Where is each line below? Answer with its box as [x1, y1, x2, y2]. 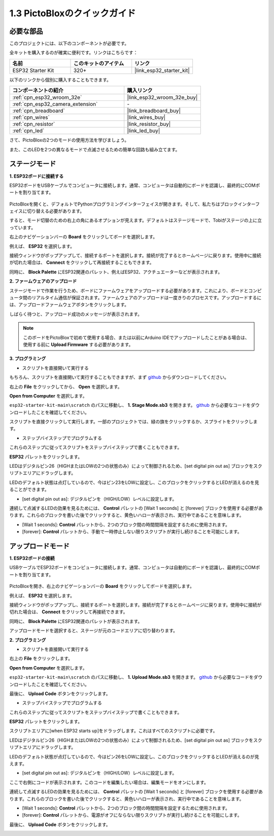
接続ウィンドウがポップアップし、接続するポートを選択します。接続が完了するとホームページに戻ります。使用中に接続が [9, 602, 262, 608]
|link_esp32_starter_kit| [134, 66, 190, 74]
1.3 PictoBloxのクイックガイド [9, 8, 136, 19]
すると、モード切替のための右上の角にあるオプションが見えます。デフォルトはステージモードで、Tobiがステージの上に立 [9, 217, 262, 223]
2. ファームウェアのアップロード [9, 278, 77, 284]
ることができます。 [9, 486, 49, 493]
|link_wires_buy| [127, 114, 166, 121]
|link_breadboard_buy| [127, 107, 181, 114]
